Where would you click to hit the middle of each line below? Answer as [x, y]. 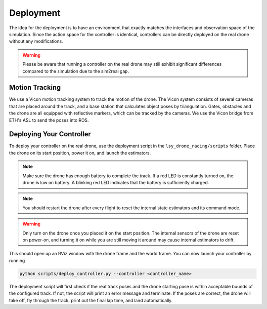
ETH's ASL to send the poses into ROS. [49, 120]
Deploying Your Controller [50, 134]
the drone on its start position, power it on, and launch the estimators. [80, 153]
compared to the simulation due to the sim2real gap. [76, 71]
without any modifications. [36, 41]
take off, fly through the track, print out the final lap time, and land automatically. [91, 300]
